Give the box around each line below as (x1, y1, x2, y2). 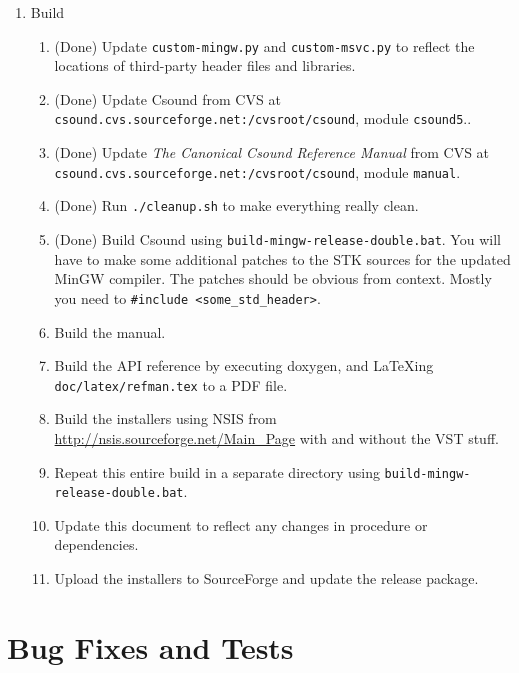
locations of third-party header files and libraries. (54, 55, 356, 76)
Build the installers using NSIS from (54, 408, 277, 429)
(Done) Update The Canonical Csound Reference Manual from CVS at (54, 142, 490, 163)
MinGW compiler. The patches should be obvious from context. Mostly (54, 268, 492, 289)
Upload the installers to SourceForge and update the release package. (54, 568, 479, 589)
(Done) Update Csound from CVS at (54, 88, 281, 109)
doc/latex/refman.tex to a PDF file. (54, 374, 288, 395)
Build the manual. (54, 321, 166, 342)
